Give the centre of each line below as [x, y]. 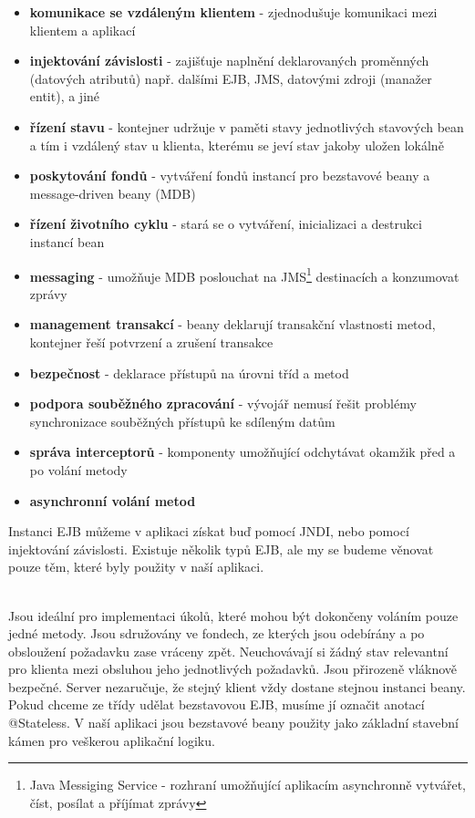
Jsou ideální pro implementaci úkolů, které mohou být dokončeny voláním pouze [233, 615]
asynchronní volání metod [113, 500]
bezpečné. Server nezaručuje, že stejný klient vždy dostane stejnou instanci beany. [237, 686]
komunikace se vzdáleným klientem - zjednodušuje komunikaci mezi [233, 12]
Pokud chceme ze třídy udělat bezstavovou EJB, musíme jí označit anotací [217, 704]
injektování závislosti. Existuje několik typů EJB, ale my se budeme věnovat [221, 549]
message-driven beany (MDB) [113, 193]
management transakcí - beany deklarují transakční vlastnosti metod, [232, 324]
